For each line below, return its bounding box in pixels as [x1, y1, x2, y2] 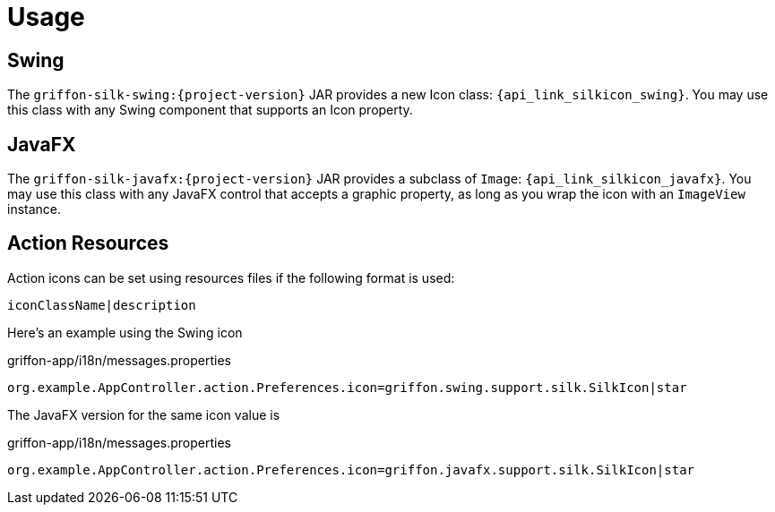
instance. [7, 201, 62, 218]
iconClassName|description [7, 297, 196, 312]
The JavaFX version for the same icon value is [7, 406, 280, 422]
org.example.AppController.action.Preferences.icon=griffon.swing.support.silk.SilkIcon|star [7, 380, 687, 395]
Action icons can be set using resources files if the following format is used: [7, 269, 455, 286]
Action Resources [7, 232, 169, 255]
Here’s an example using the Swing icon [7, 324, 243, 340]
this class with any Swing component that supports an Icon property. [7, 102, 413, 118]
